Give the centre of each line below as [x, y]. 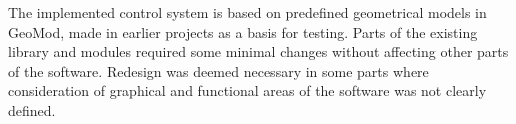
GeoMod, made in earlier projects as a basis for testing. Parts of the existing [243, 31]
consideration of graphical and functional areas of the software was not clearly [247, 90]
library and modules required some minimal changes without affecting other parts [258, 51]
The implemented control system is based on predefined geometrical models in [247, 12]
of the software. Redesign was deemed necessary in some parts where [218, 70]
